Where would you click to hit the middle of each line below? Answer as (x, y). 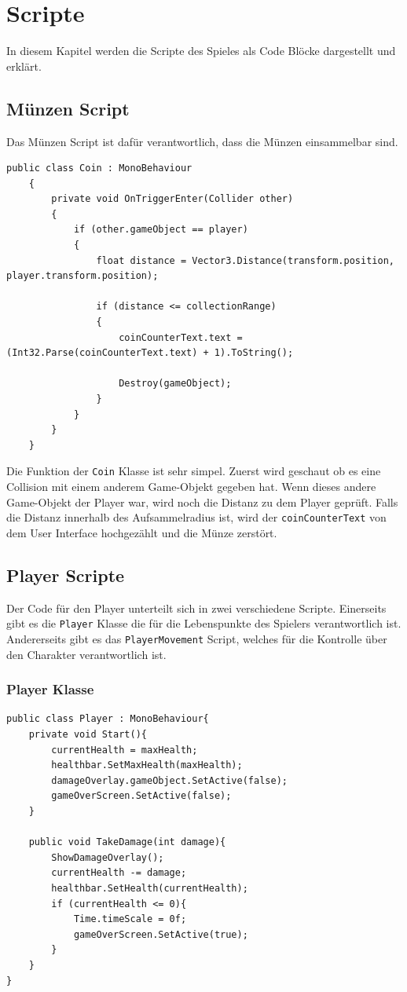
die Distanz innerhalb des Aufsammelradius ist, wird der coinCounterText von (196, 517)
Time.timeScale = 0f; (130, 919)
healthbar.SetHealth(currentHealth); (150, 888)
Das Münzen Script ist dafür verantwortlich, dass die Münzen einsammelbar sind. (202, 141)
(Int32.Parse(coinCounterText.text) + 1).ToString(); (150, 353)
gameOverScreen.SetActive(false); (141, 796)
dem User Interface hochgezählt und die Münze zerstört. (142, 532)
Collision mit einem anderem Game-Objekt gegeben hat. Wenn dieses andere (191, 487)
